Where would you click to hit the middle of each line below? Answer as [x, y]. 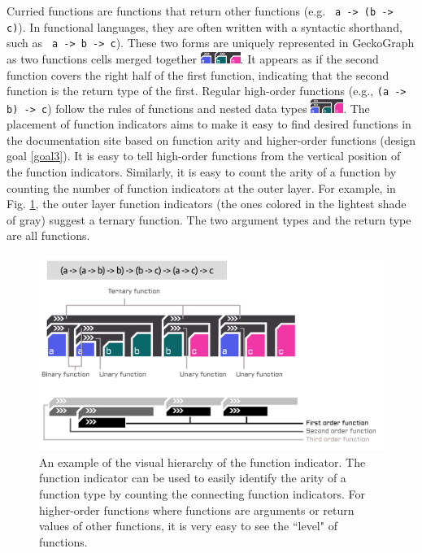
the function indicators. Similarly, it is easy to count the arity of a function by [202, 172]
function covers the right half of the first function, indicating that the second [198, 74]
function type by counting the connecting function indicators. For [202, 493]
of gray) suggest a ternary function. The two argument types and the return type [209, 219]
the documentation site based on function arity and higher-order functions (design [211, 139]
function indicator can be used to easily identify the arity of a [193, 478]
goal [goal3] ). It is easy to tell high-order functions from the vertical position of [204, 156]
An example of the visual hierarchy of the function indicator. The [202, 462]
